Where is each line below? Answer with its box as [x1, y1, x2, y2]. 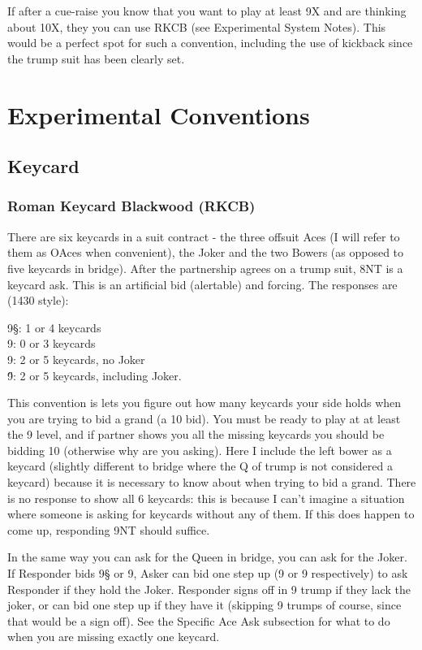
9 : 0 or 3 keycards [7, 335, 96, 352]
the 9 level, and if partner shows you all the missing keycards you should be [7, 426, 385, 443]
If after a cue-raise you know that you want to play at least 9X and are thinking [7, 2, 407, 19]
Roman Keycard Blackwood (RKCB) [7, 196, 256, 216]
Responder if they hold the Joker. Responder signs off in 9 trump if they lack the [7, 580, 411, 597]
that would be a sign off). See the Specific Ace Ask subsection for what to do [7, 612, 390, 629]
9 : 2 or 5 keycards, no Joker [7, 350, 145, 367]
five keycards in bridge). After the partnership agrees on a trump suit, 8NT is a [7, 259, 403, 276]
